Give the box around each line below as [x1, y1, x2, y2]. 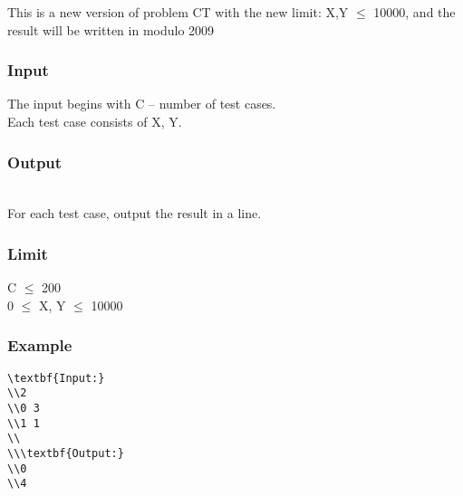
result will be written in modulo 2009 [7, 20, 215, 39]
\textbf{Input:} [7, 371, 105, 385]
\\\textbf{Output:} [7, 446, 124, 460]
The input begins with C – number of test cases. [7, 94, 276, 113]
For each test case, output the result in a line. [7, 204, 262, 223]
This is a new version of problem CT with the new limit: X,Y [7, 3, 349, 21]
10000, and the [373, 3, 456, 21]
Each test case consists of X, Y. [7, 112, 182, 130]
